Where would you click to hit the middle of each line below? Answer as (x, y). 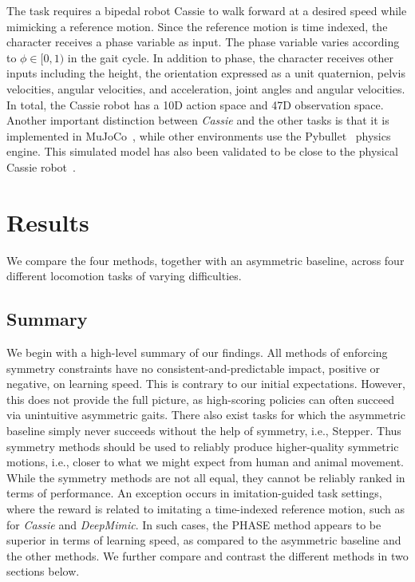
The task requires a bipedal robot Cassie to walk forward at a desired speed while (207, 10)
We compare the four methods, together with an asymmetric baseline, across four (206, 260)
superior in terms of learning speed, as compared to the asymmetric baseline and (204, 540)
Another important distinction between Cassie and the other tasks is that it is (198, 120)
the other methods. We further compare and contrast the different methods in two (207, 555)
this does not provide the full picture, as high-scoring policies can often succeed (200, 399)
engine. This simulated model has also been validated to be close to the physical (202, 151)
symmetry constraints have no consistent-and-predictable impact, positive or (194, 368)
